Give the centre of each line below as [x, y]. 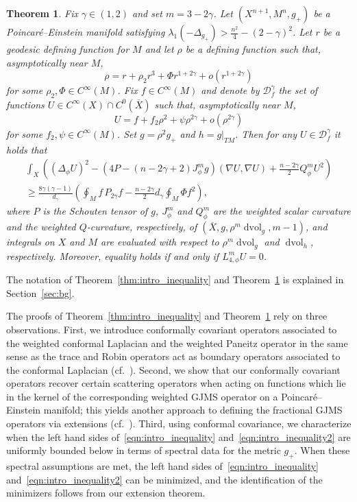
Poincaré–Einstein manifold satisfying [86, 32]
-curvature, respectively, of [142, 227]
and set [148, 13]
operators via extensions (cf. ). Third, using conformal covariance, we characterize [179, 423]
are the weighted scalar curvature [282, 211]
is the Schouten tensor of [95, 211]
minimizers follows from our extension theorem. [106, 493]
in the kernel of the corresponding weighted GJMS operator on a [142, 396]
